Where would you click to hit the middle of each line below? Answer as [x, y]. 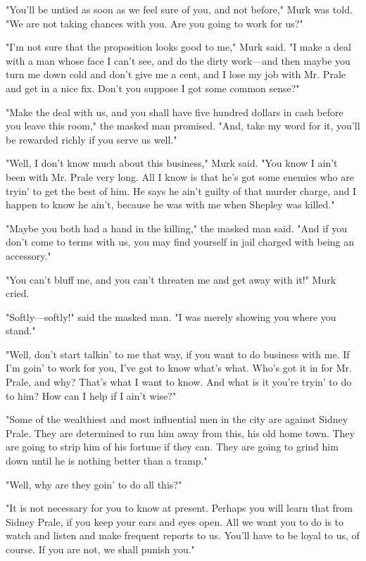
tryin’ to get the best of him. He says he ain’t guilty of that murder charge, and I [181, 190]
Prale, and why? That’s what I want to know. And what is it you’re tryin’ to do [179, 382]
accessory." [29, 255]
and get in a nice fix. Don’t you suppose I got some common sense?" [153, 88]
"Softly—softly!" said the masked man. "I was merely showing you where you [171, 316]
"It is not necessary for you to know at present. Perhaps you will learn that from [179, 508]
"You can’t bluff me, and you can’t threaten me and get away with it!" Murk [171, 279]
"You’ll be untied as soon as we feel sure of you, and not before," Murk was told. [179, 9]
